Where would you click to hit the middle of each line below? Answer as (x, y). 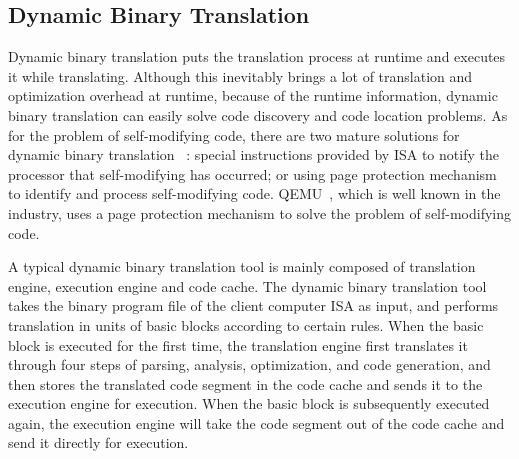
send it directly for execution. (98, 442)
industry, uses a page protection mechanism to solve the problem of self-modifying (260, 212)
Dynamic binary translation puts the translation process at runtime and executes (257, 56)
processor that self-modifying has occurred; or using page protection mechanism (252, 173)
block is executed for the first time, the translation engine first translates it (238, 344)
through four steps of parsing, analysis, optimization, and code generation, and (249, 364)
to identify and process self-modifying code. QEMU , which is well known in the (254, 193)
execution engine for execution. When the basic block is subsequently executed (249, 403)
